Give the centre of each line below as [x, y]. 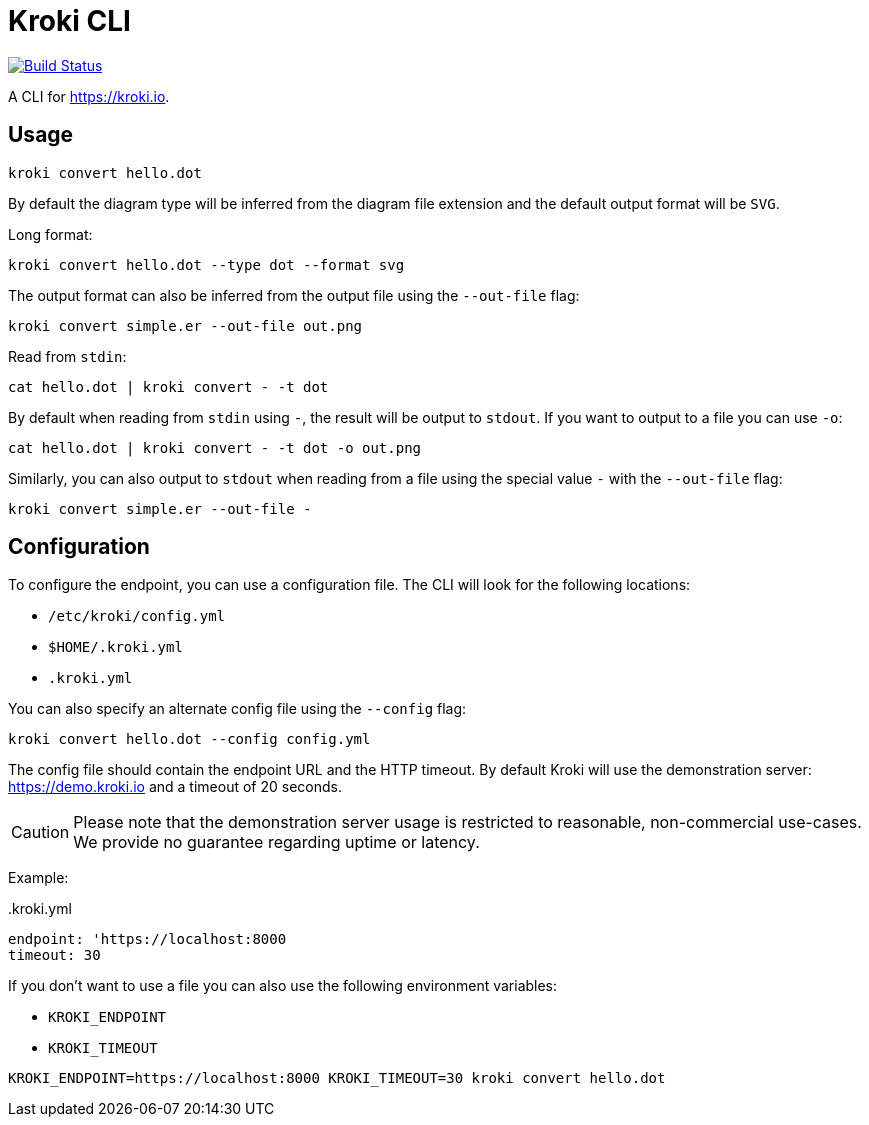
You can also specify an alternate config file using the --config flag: [237, 709]
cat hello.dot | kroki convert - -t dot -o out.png [215, 447]
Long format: [50, 234]
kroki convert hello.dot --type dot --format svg [206, 264]
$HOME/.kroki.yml [115, 647]
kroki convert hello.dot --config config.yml [189, 739]
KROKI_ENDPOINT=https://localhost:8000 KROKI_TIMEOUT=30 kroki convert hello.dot [337, 1078]
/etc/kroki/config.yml [137, 616]
